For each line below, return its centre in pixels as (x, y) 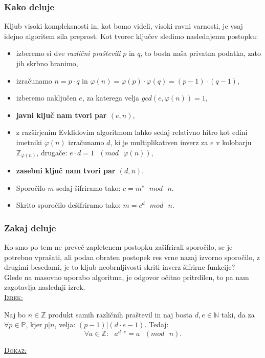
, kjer (34, 324)
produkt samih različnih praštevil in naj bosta (120, 314)
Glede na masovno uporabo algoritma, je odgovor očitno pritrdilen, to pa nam (127, 277)
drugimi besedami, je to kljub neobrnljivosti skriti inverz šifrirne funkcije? (120, 267)
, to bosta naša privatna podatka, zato (201, 53)
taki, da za (238, 314)
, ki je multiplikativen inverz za (159, 142)
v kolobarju (234, 142)
